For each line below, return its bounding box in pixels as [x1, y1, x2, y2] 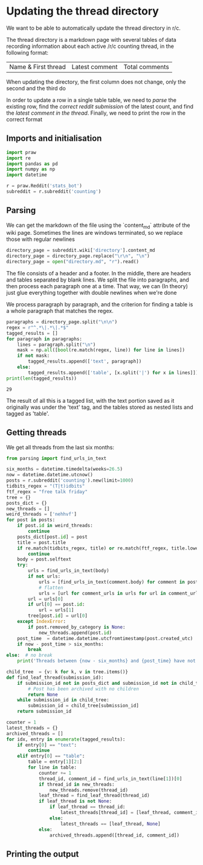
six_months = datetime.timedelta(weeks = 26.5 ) [6, 466, 123, 473]
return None [28, 692, 59, 698]
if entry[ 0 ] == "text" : [17, 742, 77, 748]
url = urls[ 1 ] [38, 607, 74, 613]
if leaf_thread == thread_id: [49, 804, 126, 810]
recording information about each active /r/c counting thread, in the [6, 42, 174, 50]
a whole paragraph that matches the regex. [6, 308, 114, 315]
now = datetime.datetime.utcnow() [6, 472, 94, 478]
